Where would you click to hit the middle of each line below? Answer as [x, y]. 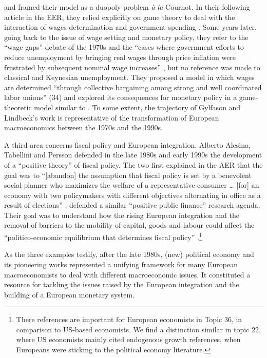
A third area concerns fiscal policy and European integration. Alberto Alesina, [127, 144]
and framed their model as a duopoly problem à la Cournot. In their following [127, 7]
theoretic [18, 107]
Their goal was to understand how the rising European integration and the [122, 215]
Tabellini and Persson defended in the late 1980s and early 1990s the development [133, 155]
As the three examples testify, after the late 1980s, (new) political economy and [129, 254]
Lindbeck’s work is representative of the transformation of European [112, 117]
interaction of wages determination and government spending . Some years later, [130, 27]
